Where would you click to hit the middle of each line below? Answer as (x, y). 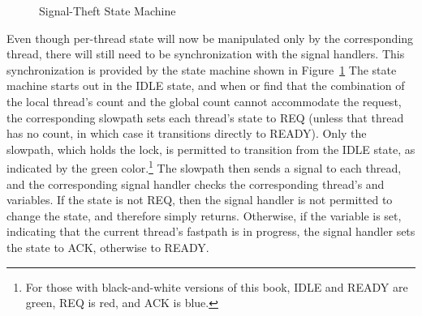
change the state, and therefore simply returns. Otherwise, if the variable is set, (204, 215)
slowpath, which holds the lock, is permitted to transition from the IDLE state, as (211, 149)
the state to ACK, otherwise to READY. (108, 247)
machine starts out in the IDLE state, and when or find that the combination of (206, 85)
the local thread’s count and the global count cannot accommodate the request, (204, 101)
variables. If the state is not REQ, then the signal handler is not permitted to (200, 200)
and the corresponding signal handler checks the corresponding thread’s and (196, 184)
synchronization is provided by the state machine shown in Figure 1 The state (202, 69)
